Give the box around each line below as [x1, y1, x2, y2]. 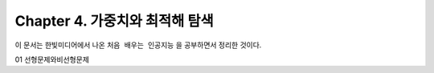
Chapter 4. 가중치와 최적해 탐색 [14, 12, 214, 30]
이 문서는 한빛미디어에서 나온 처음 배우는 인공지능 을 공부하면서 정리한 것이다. [14, 40, 262, 50]
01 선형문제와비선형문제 [14, 55, 90, 64]
